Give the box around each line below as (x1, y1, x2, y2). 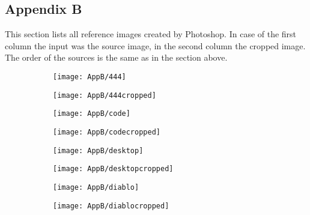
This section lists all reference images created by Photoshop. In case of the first (5, 28, 297, 40)
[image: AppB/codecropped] (53, 127, 160, 136)
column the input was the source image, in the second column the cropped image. (5, 39, 306, 52)
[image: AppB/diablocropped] (53, 201, 169, 210)
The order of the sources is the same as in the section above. (5, 51, 228, 64)
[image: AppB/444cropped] (53, 91, 156, 100)
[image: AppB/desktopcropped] (53, 165, 174, 174)
